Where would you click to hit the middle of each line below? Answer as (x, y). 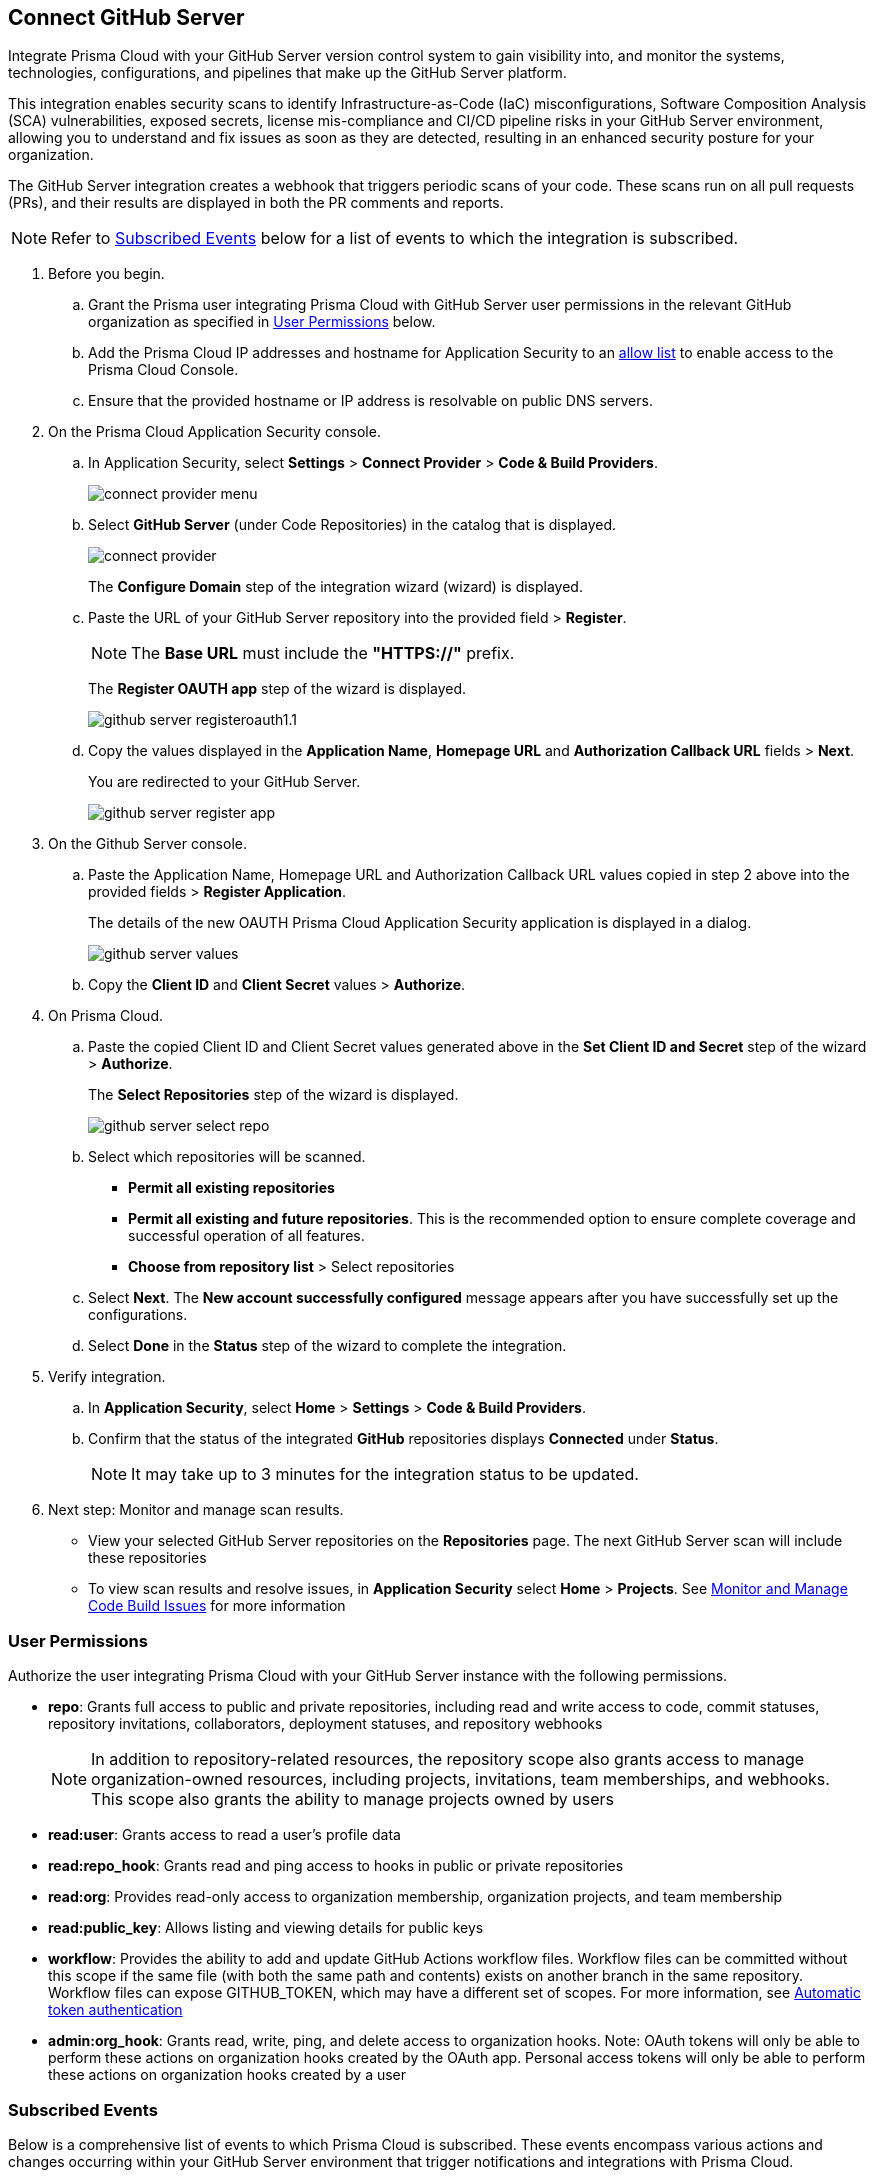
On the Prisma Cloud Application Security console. (214, 432)
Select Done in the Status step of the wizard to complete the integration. (327, 1346)
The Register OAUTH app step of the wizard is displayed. (277, 689)
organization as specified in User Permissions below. (262, 322)
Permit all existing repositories (231, 1188)
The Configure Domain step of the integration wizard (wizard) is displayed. (335, 587)
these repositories (147, 1558)
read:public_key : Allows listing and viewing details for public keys (266, 1928)
